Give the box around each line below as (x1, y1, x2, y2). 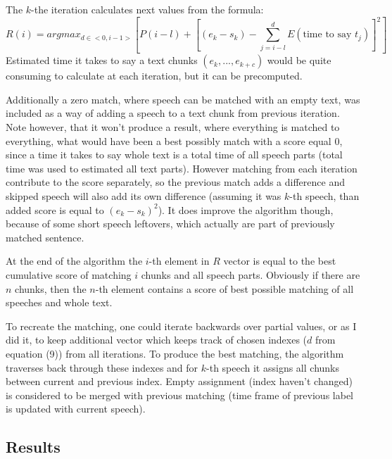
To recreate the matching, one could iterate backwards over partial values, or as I (6, 318, 357, 333)
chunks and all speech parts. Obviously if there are (141, 267, 360, 282)
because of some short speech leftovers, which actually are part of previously (6, 216, 335, 231)
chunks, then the (15, 281, 87, 296)
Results (6, 436, 61, 458)
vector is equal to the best (223, 253, 336, 268)
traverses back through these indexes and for (6, 360, 198, 375)
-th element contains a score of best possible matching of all (95, 281, 354, 296)
